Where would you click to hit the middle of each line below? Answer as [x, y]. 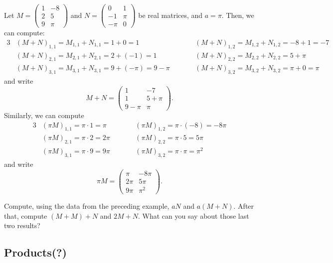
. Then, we [238, 15]
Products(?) [35, 252]
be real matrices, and [170, 15]
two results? [22, 225]
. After [244, 205]
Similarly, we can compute [44, 115]
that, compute [26, 215]
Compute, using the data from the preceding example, [87, 205]
